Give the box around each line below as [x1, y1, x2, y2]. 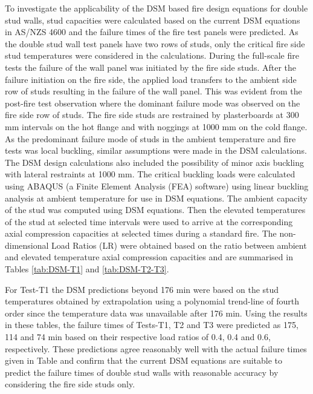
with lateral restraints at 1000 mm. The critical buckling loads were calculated [5, 168, 295, 180]
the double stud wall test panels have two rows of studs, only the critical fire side [5, 37, 305, 50]
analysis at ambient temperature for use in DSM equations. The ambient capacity [5, 191, 308, 204]
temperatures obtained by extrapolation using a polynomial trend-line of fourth [5, 295, 299, 307]
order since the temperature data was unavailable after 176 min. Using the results [5, 306, 308, 319]
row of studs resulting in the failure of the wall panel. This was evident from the [5, 85, 302, 97]
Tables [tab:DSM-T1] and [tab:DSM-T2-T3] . [5, 263, 169, 275]
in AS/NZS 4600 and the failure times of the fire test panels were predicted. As [5, 25, 298, 38]
